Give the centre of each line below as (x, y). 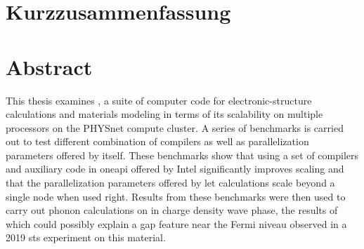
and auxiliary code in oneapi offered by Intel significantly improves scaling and (175, 169)
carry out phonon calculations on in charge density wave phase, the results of (172, 210)
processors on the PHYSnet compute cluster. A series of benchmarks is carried (175, 127)
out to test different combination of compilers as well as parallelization (157, 141)
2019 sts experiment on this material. (86, 237)
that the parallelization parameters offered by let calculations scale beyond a (170, 183)
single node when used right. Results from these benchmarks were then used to (176, 196)
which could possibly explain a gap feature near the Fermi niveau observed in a (176, 223)
